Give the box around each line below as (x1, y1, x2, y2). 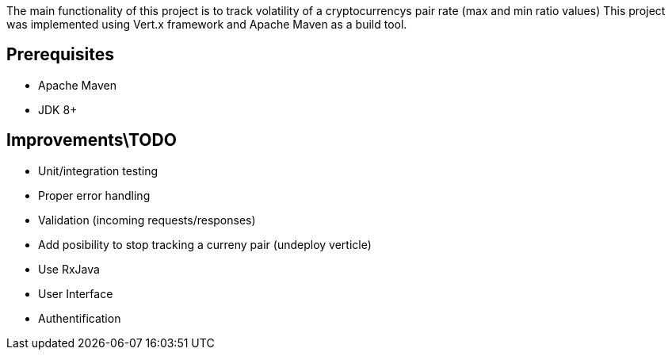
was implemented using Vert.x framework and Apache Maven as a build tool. (6, 17, 407, 31)
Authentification (38, 311, 121, 325)
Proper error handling (38, 188, 151, 202)
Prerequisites (6, 44, 114, 65)
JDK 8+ (38, 102, 78, 117)
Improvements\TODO (6, 130, 177, 151)
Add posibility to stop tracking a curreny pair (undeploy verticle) (38, 237, 372, 251)
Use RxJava (38, 262, 100, 276)
